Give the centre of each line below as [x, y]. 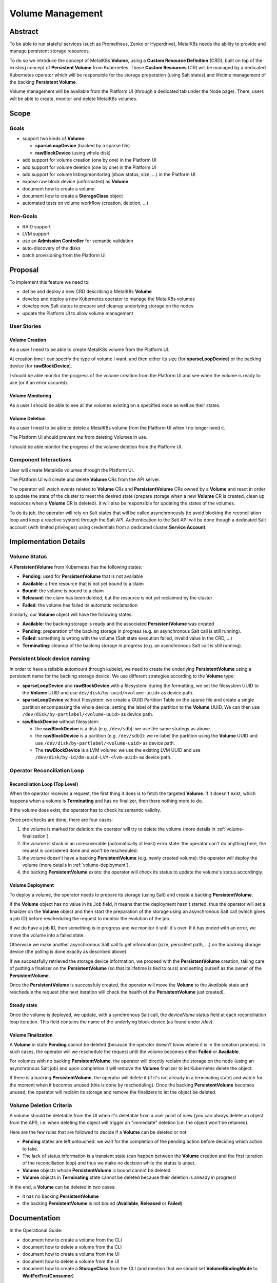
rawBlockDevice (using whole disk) [73, 153]
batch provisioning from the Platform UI [64, 255]
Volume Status [28, 557]
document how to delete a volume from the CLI [72, 1247]
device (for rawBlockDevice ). [41, 366]
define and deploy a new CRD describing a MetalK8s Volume [87, 291]
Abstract [24, 32]
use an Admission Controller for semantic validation [78, 241]
